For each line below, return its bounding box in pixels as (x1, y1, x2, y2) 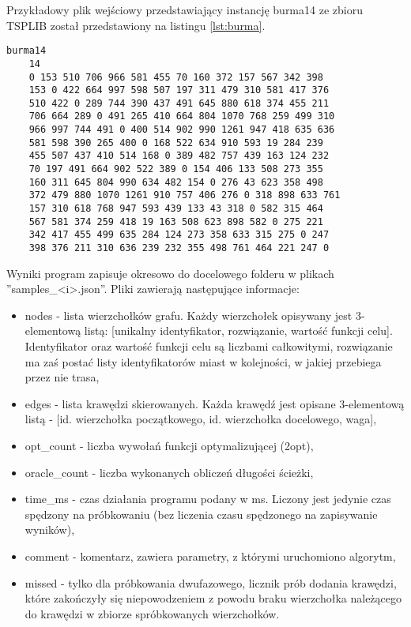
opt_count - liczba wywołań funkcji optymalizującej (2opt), (25, 437, 314, 454)
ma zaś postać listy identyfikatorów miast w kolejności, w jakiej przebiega (25, 353, 382, 370)
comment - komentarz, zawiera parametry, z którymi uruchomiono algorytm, (25, 548, 396, 564)
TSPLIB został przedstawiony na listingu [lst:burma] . (6, 17, 266, 33)
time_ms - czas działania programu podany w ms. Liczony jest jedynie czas (25, 490, 391, 507)
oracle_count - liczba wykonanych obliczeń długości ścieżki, (25, 464, 314, 480)
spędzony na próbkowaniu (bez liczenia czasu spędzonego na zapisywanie (25, 505, 378, 522)
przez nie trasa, (25, 369, 100, 385)
